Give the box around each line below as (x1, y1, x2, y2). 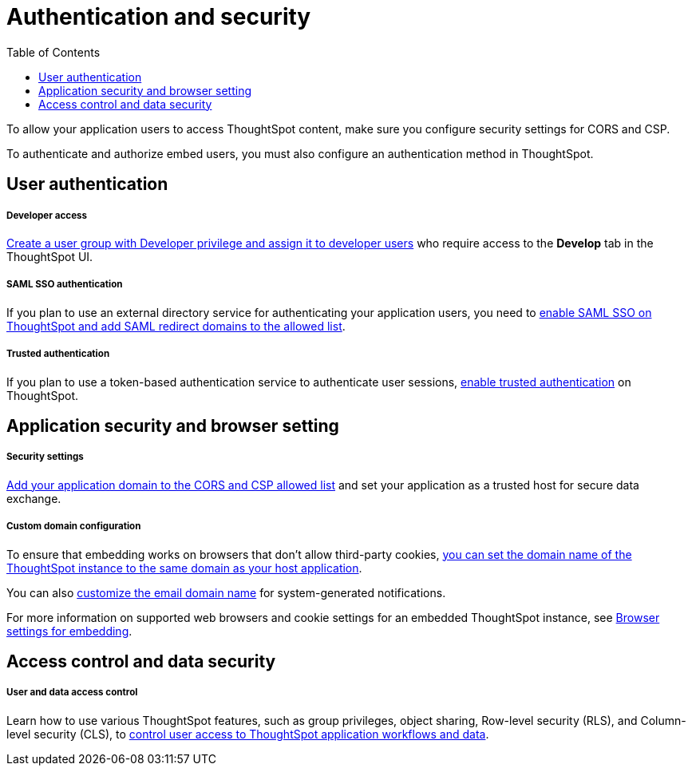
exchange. (6, 491, 61, 505)
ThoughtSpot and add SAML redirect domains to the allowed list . (6, 319, 346, 333)
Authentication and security (6, 3, 311, 30)
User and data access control (6, 687, 138, 699)
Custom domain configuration (6, 521, 141, 532)
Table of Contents (6, 45, 101, 59)
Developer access (6, 209, 88, 221)
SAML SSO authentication (6, 279, 123, 291)
